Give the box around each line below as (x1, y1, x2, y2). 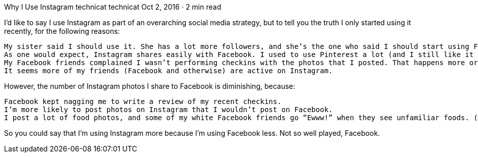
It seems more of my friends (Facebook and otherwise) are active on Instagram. (4, 67, 333, 75)
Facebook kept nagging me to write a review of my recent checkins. (4, 97, 282, 106)
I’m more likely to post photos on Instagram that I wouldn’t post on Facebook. (4, 106, 333, 114)
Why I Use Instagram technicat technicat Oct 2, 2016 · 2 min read (4, 3, 221, 11)
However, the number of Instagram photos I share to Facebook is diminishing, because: (4, 82, 295, 90)
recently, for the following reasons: (4, 27, 120, 35)
